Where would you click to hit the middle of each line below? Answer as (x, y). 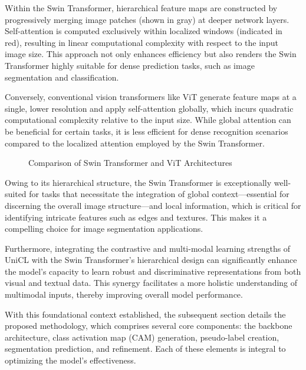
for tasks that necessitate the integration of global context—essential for (159, 194)
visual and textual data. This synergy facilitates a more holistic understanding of (151, 283)
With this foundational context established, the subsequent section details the (145, 314)
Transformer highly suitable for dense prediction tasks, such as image (130, 65)
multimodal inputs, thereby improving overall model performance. (124, 294)
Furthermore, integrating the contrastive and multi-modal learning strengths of (148, 248)
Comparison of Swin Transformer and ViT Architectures (130, 163)
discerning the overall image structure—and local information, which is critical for (153, 205)
